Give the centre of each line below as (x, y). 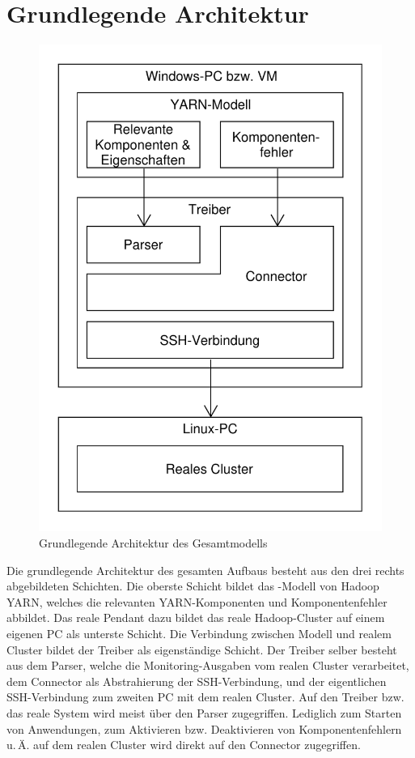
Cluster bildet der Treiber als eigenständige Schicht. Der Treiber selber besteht (202, 649)
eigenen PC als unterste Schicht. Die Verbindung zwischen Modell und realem (199, 634)
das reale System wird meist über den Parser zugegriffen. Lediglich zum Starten (204, 713)
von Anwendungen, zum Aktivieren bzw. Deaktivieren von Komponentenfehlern (204, 728)
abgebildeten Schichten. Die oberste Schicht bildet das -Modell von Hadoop (193, 586)
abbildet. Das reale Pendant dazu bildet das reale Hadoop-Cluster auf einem (196, 617)
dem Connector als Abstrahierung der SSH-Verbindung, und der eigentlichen (197, 681)
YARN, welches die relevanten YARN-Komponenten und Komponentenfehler (197, 601)
